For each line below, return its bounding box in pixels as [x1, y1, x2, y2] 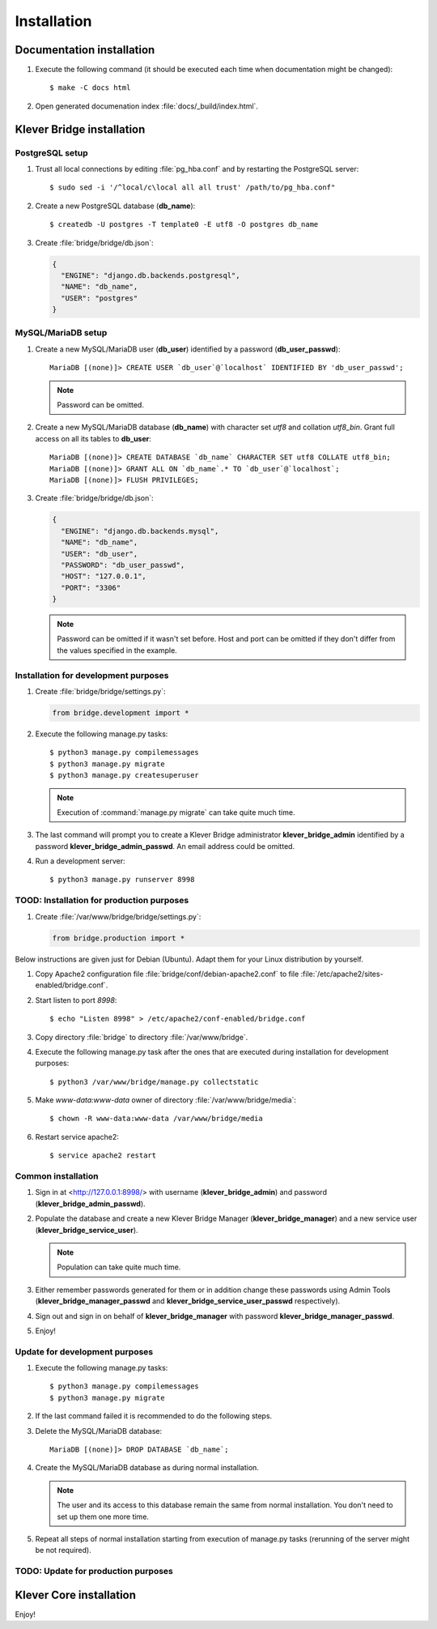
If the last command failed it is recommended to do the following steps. [35, 1411, 273, 1421]
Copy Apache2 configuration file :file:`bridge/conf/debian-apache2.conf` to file [35, 969, 299, 979]
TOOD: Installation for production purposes [15, 895, 189, 906]
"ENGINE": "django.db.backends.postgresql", [61, 271, 240, 279]
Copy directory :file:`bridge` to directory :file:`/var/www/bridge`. [35, 1032, 248, 1042]
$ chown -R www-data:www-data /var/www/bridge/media [49, 1114, 263, 1124]
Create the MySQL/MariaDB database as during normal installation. [35, 1463, 259, 1473]
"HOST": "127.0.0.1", [61, 572, 147, 581]
